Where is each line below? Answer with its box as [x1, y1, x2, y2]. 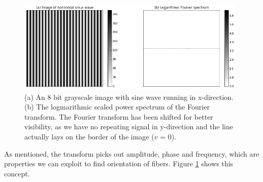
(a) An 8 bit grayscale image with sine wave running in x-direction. [24, 91, 234, 102]
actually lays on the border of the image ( [24, 131, 154, 141]
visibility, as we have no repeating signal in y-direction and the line [24, 121, 233, 132]
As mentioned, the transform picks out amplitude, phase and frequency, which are [4, 148, 259, 159]
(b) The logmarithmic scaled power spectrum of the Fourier [24, 101, 210, 112]
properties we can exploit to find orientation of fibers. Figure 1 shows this [4, 158, 234, 169]
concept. [4, 168, 30, 178]
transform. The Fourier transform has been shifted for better [24, 111, 213, 122]
